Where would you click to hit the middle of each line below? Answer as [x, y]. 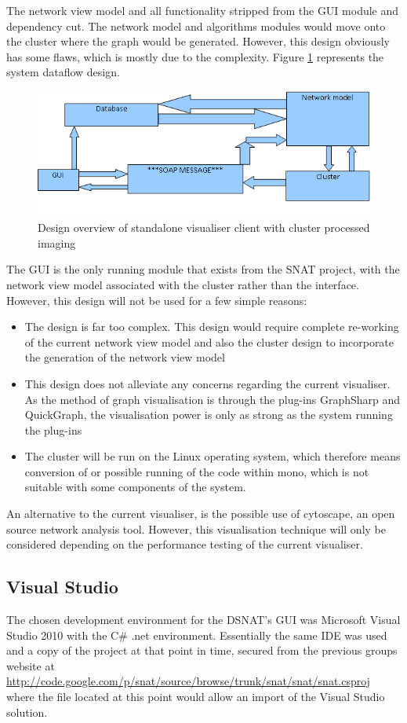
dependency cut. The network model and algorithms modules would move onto [196, 26]
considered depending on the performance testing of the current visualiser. [185, 544]
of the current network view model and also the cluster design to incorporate [209, 341]
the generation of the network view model [125, 357]
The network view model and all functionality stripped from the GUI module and [203, 10]
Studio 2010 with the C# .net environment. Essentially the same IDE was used [197, 635]
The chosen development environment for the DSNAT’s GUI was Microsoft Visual [203, 620]
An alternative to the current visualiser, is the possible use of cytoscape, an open [201, 514]
